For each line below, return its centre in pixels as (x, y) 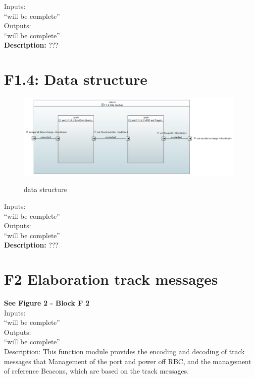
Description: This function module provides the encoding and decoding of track (124, 351)
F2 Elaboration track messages (111, 279)
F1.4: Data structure (76, 79)
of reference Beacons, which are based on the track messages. (97, 371)
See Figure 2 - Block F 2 (47, 303)
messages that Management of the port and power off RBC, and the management (128, 361)
